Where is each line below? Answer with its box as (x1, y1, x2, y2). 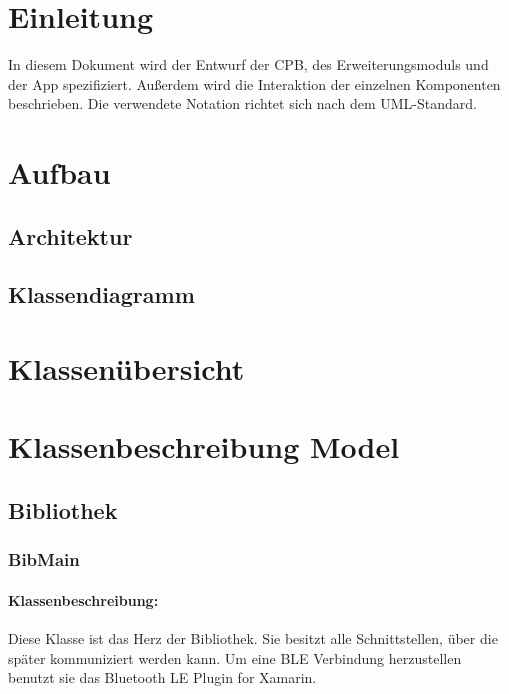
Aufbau (8, 152, 111, 193)
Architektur (8, 220, 133, 251)
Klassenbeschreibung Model (8, 426, 400, 467)
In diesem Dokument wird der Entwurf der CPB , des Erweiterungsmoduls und (8, 54, 489, 75)
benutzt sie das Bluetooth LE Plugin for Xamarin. (8, 667, 317, 688)
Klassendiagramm (8, 279, 195, 310)
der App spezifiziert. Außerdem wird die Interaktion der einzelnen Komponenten (8, 73, 501, 94)
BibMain (8, 547, 80, 572)
